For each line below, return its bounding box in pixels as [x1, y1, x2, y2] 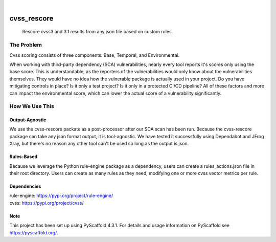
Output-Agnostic [9, 117, 47, 123]
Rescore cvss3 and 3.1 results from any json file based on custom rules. [22, 29, 173, 35]
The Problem [9, 41, 42, 49]
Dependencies [9, 183, 41, 189]
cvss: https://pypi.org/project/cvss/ [9, 200, 84, 206]
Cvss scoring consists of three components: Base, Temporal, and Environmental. [9, 52, 180, 58]
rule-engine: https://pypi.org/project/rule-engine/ [9, 192, 113, 199]
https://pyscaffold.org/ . [9, 229, 58, 235]
